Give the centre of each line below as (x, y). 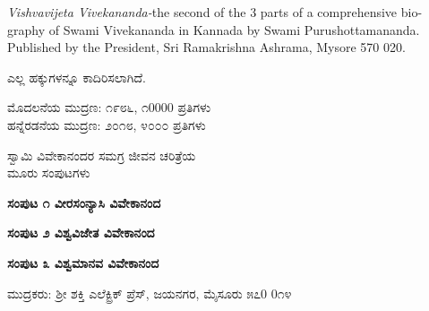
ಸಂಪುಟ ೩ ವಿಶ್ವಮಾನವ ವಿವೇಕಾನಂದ (83, 262)
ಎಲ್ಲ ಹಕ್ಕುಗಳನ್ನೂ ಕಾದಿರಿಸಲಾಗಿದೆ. (77, 77)
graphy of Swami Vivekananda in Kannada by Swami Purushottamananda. (214, 29)
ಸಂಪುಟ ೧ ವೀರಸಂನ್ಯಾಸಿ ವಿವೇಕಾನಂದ (84, 202)
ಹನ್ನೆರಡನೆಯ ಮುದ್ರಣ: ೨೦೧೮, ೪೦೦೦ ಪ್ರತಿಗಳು (107, 124)
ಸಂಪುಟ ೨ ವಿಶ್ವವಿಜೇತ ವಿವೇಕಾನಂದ (81, 233)
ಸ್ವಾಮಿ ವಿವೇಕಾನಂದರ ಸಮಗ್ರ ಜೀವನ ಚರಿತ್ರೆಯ (102, 155)
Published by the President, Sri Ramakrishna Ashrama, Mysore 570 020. (206, 47)
